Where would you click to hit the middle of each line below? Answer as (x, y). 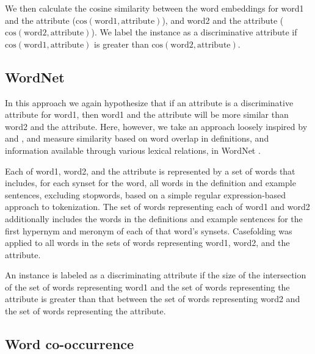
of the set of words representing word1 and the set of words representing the (147, 287)
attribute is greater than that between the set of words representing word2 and (153, 299)
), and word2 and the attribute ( (223, 20)
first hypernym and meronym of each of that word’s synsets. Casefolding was (149, 230)
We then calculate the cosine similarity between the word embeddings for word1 (154, 8)
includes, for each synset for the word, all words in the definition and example (150, 183)
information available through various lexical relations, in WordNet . (133, 150)
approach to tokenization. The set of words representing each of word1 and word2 (157, 207)
